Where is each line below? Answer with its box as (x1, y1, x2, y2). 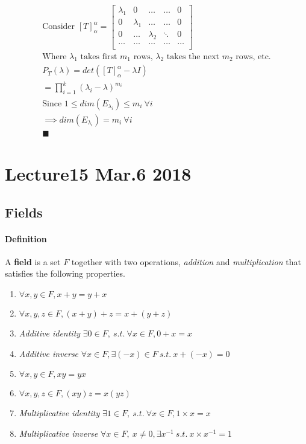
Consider (42, 22, 75, 31)
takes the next (166, 52, 220, 61)
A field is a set (5, 255, 61, 268)
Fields (5, 202, 43, 221)
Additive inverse (19, 347, 79, 359)
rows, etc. (236, 52, 271, 61)
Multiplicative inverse (19, 426, 98, 439)
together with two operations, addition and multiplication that (71, 255, 301, 268)
